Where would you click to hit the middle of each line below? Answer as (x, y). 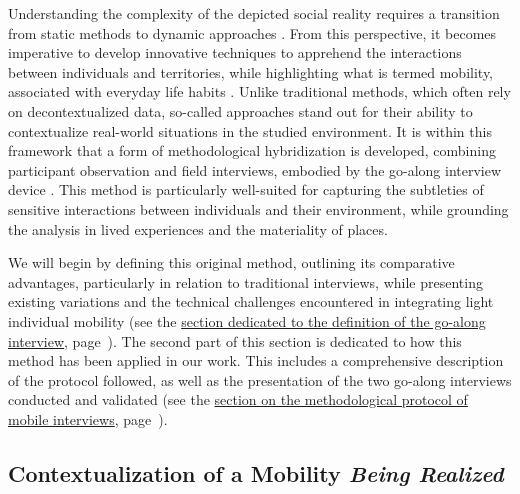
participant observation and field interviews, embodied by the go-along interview (255, 169)
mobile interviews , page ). (88, 418)
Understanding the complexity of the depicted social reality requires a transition (254, 13)
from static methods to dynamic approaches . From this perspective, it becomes (252, 32)
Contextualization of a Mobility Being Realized (256, 472)
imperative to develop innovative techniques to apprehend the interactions (235, 52)
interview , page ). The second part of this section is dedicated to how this (235, 340)
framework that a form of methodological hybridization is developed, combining (252, 150)
